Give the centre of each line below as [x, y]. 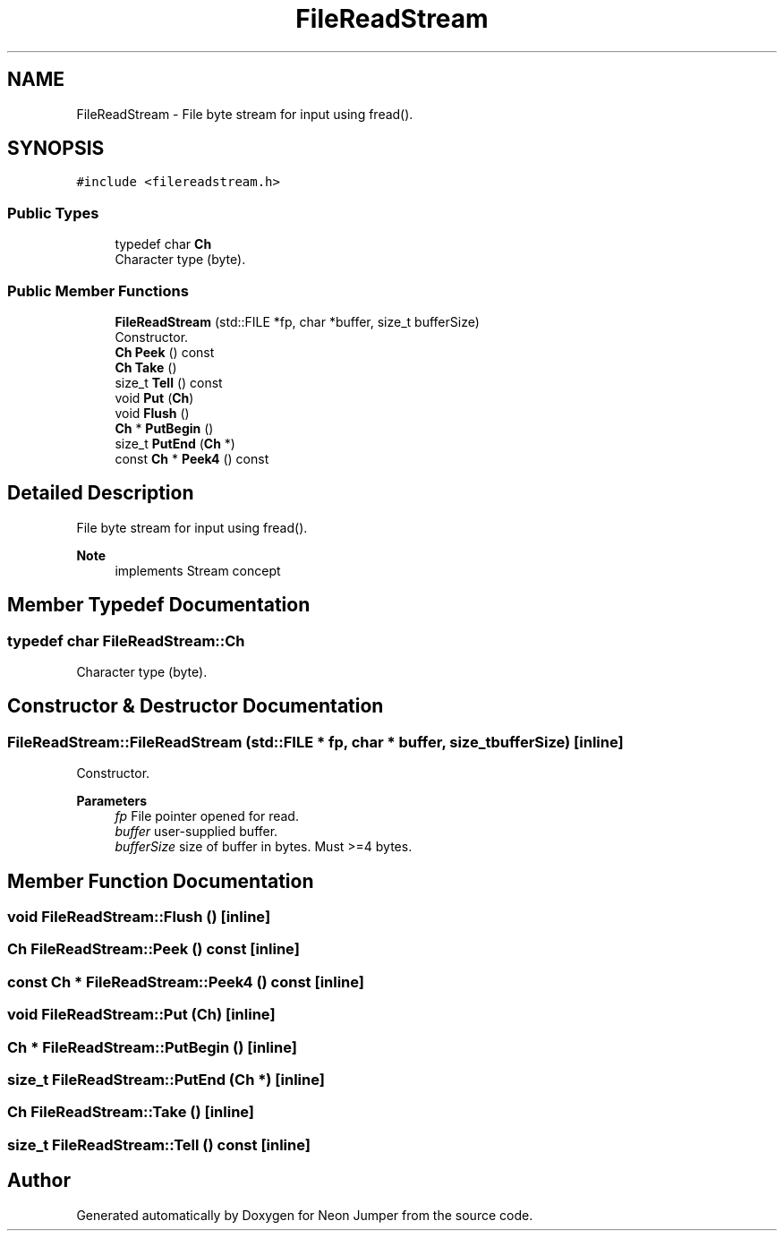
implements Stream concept [198, 570]
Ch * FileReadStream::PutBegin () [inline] [152, 1047]
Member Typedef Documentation [159, 605]
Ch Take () [146, 367]
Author [39, 1181]
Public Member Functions [98, 290]
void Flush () [152, 413]
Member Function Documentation [161, 881]
